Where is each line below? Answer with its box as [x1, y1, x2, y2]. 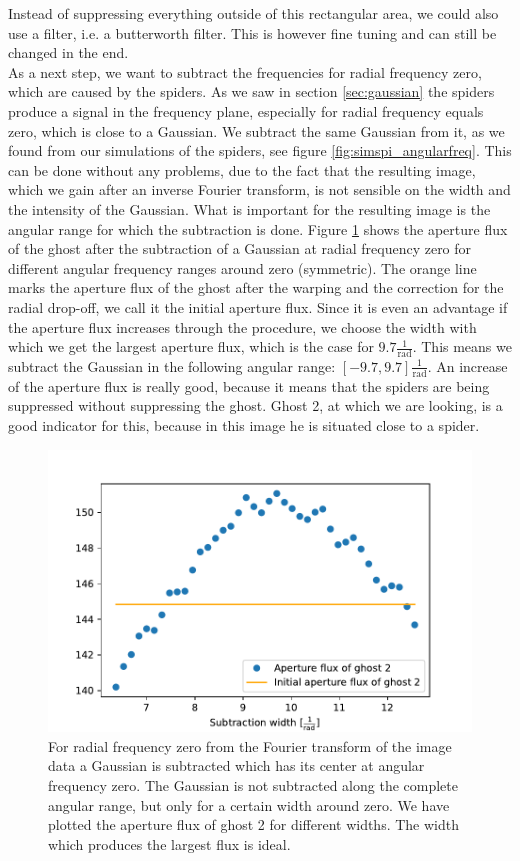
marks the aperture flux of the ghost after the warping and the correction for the [8, 277, 504, 298]
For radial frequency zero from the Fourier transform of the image [48, 735, 452, 756]
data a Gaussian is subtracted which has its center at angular [48, 755, 425, 776]
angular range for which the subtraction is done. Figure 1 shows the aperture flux [8, 218, 508, 239]
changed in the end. [8, 42, 129, 63]
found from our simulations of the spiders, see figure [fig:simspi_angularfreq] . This [8, 140, 512, 161]
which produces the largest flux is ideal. [48, 833, 291, 854]
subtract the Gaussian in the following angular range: [8, 355, 336, 376]
